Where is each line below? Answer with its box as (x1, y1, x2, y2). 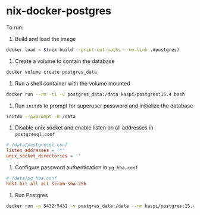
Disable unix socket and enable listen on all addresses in (14, 124, 154, 131)
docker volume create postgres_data (6, 69, 97, 75)
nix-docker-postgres (6, 4, 112, 18)
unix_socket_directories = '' (6, 153, 82, 159)
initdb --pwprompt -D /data (6, 113, 76, 119)
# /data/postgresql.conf (6, 142, 68, 148)
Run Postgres (14, 191, 48, 198)
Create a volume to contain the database (14, 58, 115, 65)
